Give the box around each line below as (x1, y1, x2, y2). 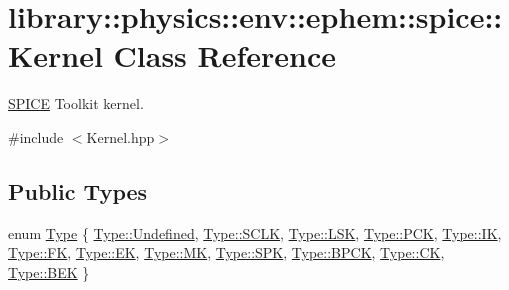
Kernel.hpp (86, 126, 155, 147)
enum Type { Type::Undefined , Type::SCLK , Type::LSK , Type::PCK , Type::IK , (8, 222, 502, 243)
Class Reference (113, 35, 337, 76)
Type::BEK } (8, 261, 90, 282)
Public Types (8, 175, 148, 206)
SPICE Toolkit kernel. (8, 93, 144, 114)
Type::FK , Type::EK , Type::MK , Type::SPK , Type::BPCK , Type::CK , (8, 242, 445, 263)
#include (8, 126, 64, 147)
